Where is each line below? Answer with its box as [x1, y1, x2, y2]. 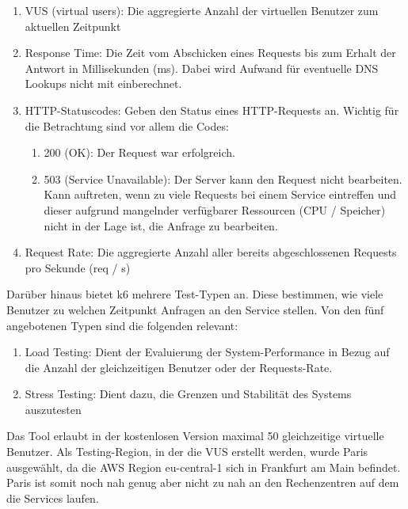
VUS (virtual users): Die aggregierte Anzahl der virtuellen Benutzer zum [25, 2, 379, 18]
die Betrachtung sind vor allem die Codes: [25, 117, 229, 134]
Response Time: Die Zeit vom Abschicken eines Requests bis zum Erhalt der [25, 44, 396, 61]
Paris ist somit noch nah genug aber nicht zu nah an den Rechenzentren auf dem [6, 474, 399, 491]
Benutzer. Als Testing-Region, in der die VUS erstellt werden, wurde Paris [6, 443, 368, 460]
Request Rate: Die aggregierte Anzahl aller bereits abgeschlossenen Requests [25, 244, 397, 260]
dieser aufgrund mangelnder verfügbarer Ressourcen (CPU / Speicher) [44, 201, 386, 218]
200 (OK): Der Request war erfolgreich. [44, 144, 235, 161]
